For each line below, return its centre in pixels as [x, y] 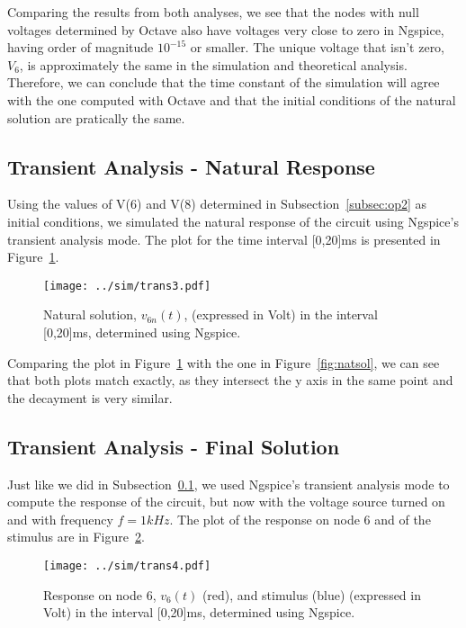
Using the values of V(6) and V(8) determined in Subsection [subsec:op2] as [217, 204]
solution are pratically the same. [96, 117]
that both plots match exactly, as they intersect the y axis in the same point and [230, 380]
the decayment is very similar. [90, 397]
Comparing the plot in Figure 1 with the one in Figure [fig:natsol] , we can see [224, 362]
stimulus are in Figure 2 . [76, 537]
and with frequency [60, 519]
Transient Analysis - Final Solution [174, 446]
